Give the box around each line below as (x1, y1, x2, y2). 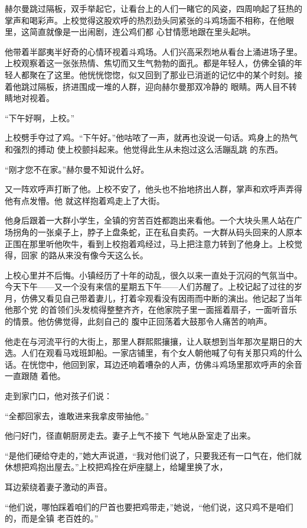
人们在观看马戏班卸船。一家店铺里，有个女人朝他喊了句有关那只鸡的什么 (21, 346, 302, 359)
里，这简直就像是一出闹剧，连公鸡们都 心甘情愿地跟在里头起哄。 (5, 25, 256, 38)
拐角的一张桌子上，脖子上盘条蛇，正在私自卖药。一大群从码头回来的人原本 (12, 225, 302, 238)
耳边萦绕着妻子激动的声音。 (5, 481, 112, 493)
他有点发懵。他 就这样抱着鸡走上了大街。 (5, 194, 165, 206)
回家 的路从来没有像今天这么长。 (21, 249, 148, 261)
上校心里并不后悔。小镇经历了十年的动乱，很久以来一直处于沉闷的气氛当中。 (5, 268, 302, 281)
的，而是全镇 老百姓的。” (5, 512, 99, 524)
